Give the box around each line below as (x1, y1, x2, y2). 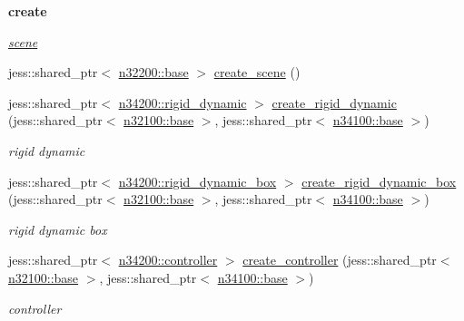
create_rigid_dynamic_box (301, 171, 457, 190)
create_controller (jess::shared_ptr (242, 250, 437, 269)
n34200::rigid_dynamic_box (118, 171, 277, 190)
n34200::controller (118, 250, 218, 269)
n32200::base (118, 63, 189, 82)
